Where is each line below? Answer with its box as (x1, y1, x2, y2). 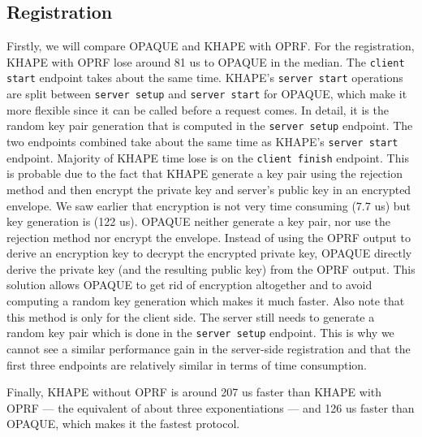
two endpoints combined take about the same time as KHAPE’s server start (6, 133, 398, 150)
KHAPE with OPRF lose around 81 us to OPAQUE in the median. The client (6, 53, 405, 70)
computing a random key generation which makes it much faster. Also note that (6, 292, 405, 309)
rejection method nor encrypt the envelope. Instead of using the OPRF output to (6, 228, 411, 245)
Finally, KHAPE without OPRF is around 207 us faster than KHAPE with (6, 383, 381, 400)
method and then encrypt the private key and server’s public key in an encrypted (6, 180, 411, 197)
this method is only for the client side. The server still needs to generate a (6, 308, 375, 325)
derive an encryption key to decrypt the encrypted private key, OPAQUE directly (6, 244, 412, 262)
